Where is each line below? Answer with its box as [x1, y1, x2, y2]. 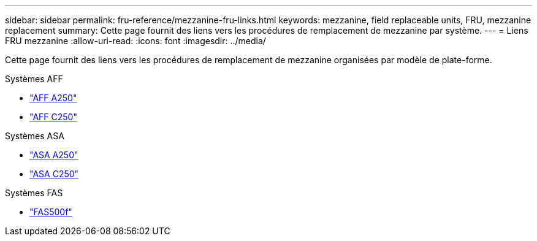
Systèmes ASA [5, 131, 64, 141]
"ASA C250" [29, 169, 79, 179]
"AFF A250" [29, 93, 77, 103]
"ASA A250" [29, 150, 78, 160]
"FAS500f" [29, 207, 72, 217]
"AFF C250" [29, 112, 77, 122]
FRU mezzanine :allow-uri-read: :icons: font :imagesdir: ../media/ [5, 36, 266, 46]
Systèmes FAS [5, 188, 63, 198]
